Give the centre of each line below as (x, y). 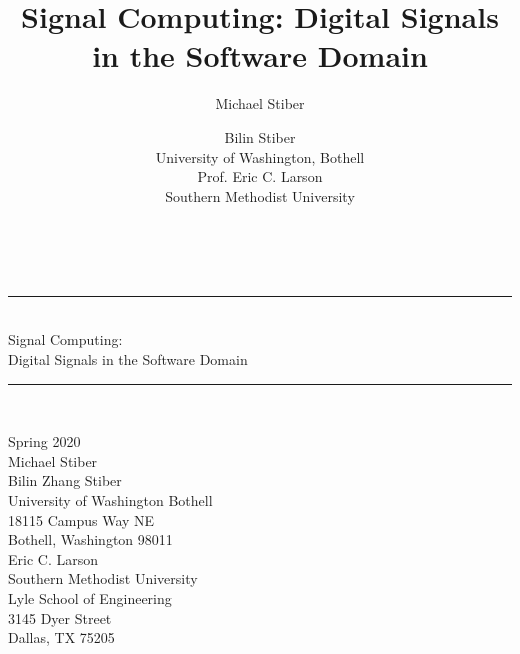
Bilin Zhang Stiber (65, 480)
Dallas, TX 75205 (61, 637)
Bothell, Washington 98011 (90, 539)
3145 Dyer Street (60, 617)
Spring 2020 (44, 441)
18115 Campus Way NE (81, 519)
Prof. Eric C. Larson (260, 176)
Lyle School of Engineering (90, 598)
